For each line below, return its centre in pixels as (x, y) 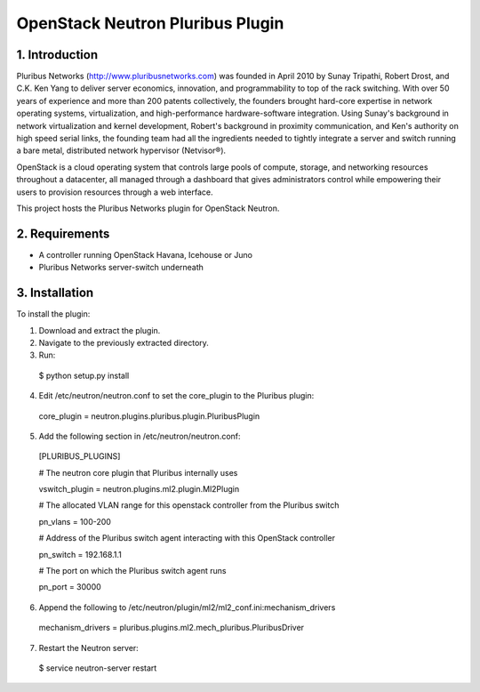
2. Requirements (63, 233)
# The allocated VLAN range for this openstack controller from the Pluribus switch (189, 505)
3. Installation (55, 293)
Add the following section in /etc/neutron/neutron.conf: (140, 436)
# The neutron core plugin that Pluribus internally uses (138, 472)
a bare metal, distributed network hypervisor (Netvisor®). (121, 150)
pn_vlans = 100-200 (75, 521)
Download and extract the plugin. (100, 330)
